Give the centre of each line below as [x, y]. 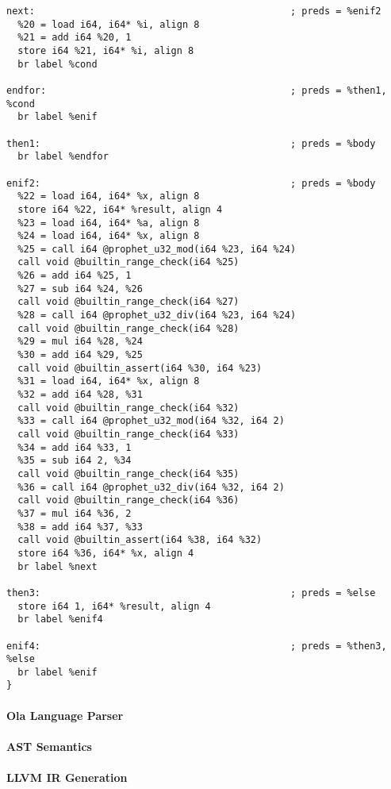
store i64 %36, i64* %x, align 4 [106, 553]
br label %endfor [63, 157]
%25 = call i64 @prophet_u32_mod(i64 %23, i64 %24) [157, 249]
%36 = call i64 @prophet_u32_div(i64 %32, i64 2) [151, 487]
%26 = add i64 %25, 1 [75, 276]
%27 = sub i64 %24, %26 [80, 289]
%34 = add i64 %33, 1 [75, 447]
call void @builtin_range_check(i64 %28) [128, 328]
